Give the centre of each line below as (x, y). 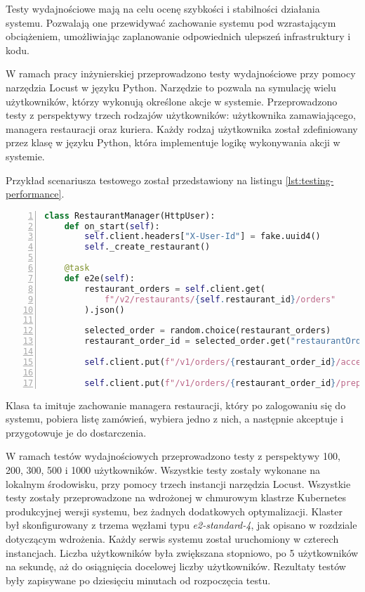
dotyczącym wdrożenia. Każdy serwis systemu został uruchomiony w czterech (172, 538)
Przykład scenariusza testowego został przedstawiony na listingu (144, 180)
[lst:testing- (310, 180)
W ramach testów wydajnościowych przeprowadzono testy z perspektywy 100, (173, 456)
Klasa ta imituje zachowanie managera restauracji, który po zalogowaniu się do (176, 405)
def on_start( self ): (112, 226)
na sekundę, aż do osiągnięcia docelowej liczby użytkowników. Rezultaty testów (176, 566)
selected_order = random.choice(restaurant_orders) (208, 331)
